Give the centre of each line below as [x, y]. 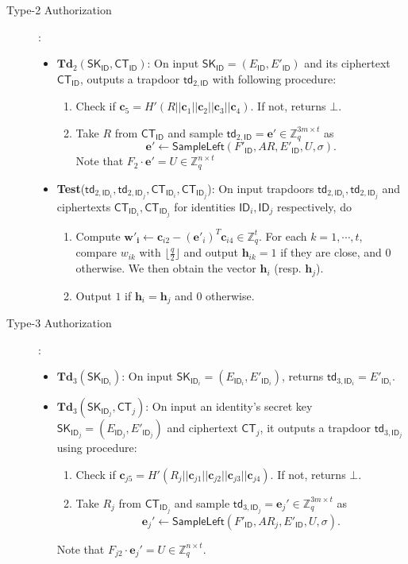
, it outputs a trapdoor [315, 428]
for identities [205, 206]
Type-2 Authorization [59, 10]
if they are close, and [331, 252]
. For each [283, 236]
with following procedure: [274, 78]
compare [96, 252]
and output [211, 252]
